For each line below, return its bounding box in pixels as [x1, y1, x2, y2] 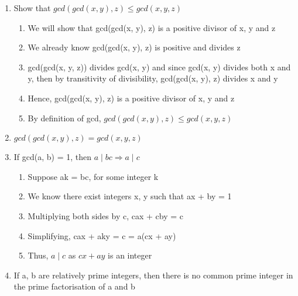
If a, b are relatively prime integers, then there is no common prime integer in [13, 268, 293, 281]
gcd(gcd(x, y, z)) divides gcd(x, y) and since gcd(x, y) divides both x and [28, 60, 291, 73]
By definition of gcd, [28, 111, 101, 124]
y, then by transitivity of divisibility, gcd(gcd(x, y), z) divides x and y [28, 72, 278, 84]
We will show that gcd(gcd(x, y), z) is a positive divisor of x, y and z [28, 21, 276, 33]
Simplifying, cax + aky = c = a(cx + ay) [28, 229, 176, 241]
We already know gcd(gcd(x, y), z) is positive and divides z [28, 41, 241, 53]
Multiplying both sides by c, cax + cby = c [28, 209, 183, 222]
